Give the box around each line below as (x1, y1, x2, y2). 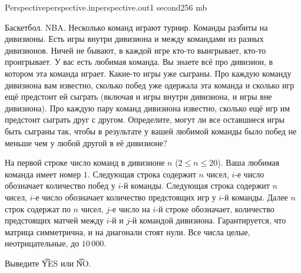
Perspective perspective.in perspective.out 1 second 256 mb (5, 1, 207, 13)
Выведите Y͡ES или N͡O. (5, 256, 91, 269)
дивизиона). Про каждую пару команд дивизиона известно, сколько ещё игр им (5, 101, 290, 114)
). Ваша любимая (217, 156, 279, 169)
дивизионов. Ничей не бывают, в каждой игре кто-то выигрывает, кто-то (5, 44, 266, 56)
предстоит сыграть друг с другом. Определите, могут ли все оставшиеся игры (5, 113, 285, 126)
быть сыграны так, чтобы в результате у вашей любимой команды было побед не (5, 124, 297, 137)
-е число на (110, 202, 150, 215)
